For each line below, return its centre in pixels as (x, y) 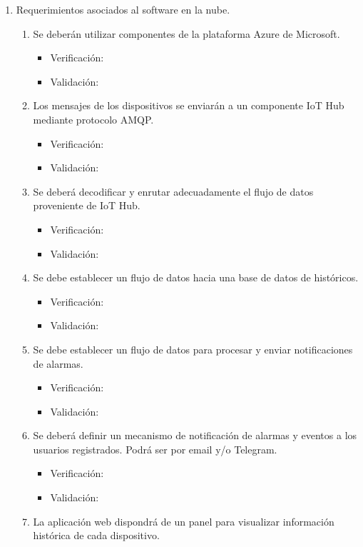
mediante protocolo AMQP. (93, 119)
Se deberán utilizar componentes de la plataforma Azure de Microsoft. (186, 33)
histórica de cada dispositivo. (96, 535)
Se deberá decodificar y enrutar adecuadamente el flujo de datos (173, 191)
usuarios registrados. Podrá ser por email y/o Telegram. (155, 449)
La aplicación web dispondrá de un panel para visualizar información (184, 521)
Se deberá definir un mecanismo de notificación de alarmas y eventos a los (195, 435)
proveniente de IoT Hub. (87, 205)
